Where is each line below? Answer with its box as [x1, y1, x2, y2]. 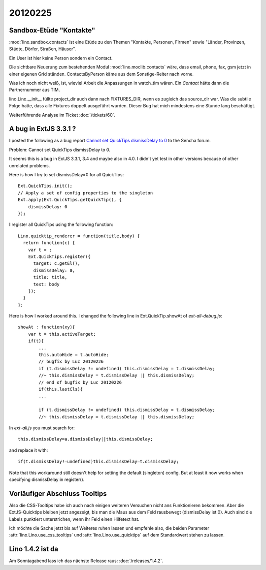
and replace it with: [9, 447, 48, 453]
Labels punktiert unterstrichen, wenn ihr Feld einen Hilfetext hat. [9, 516, 140, 522]
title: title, [33, 275, 67, 280]
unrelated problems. [9, 162, 50, 168]
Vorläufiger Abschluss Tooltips [9, 489, 107, 498]
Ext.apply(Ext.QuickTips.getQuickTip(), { [18, 197, 122, 203]
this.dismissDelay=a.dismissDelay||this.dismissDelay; [18, 436, 153, 442]
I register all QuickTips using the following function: [9, 222, 113, 227]
